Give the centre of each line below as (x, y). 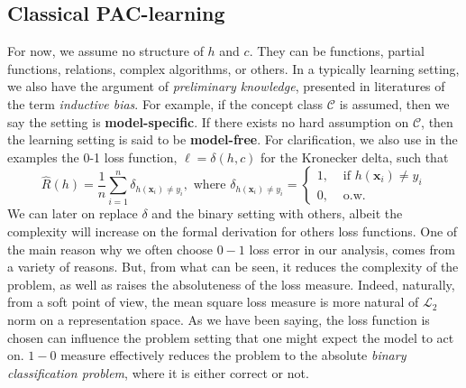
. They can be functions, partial (337, 51)
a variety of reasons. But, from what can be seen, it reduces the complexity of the (233, 267)
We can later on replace (73, 213)
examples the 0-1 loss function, (92, 157)
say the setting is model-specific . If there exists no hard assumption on (208, 121)
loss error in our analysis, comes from (352, 249)
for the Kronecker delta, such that (355, 157)
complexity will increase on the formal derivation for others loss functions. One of (233, 231)
